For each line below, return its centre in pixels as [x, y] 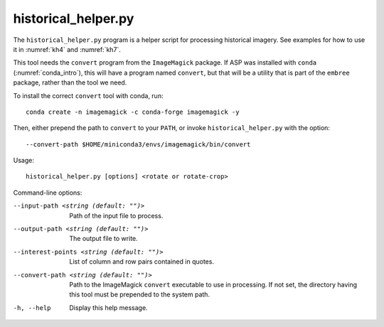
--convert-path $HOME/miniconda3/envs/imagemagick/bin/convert [138, 144]
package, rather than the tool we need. [70, 82]
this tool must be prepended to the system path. [139, 294]
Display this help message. [109, 307]
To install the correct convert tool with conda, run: [88, 95]
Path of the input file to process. [116, 215]
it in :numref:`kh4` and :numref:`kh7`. [67, 49]
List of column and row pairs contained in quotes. [142, 262]
